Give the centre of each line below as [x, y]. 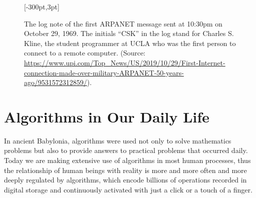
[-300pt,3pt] [42, 6]
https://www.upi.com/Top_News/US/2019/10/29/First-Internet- [125, 62]
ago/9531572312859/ [55, 82]
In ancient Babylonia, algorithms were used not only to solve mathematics [118, 140]
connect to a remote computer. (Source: [85, 53]
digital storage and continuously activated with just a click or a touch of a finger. [128, 189]
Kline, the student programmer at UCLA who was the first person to [130, 43]
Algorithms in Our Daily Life [107, 116]
